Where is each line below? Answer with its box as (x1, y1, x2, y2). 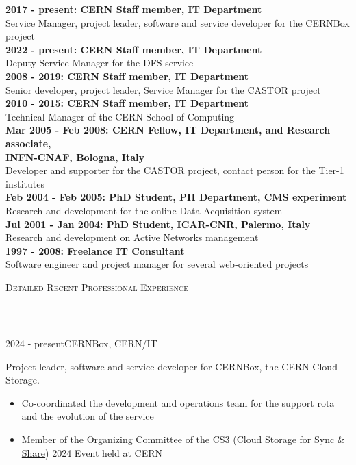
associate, (5, 136, 51, 150)
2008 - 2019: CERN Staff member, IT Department (5, 68, 249, 83)
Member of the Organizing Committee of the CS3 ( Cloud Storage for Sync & (21, 432, 345, 447)
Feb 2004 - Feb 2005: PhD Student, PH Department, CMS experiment (5, 190, 347, 204)
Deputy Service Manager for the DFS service (5, 55, 194, 70)
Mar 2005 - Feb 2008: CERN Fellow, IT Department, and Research (5, 123, 331, 137)
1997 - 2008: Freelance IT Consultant (5, 243, 185, 257)
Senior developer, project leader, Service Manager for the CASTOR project (5, 82, 321, 97)
